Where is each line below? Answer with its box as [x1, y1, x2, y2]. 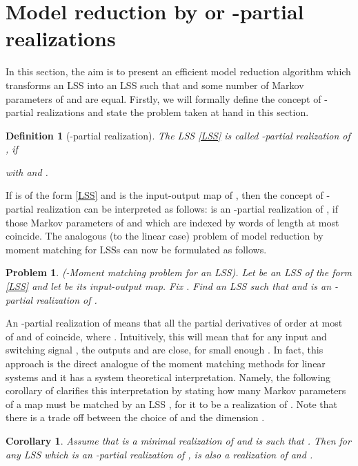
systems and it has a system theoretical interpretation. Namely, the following [6, 369, 331, 384]
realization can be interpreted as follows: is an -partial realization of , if [37, 202, 338, 216]
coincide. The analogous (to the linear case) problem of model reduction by [6, 229, 324, 243]
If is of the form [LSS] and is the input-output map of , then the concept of [6, 188, 324, 202]
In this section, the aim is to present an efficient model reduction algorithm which [6, 64, 351, 79]
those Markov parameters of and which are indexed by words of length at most [6, 215, 339, 229]
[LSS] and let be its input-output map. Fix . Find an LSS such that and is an [6, 279, 332, 293]
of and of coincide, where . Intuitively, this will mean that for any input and [6, 329, 327, 343]
